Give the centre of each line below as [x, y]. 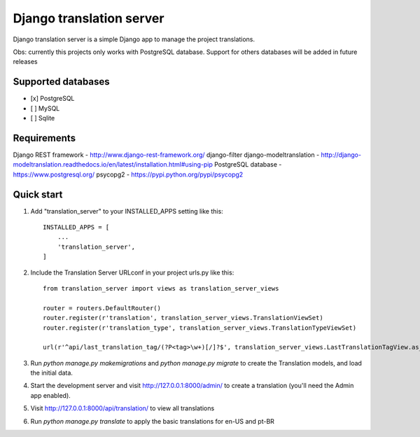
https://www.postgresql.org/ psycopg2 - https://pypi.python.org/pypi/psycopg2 [128, 174]
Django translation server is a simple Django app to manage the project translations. [134, 39]
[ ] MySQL [45, 108]
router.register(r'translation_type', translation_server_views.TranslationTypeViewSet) [200, 328]
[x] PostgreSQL [52, 99]
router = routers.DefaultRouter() [102, 308]
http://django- [341, 155]
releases [25, 62]
